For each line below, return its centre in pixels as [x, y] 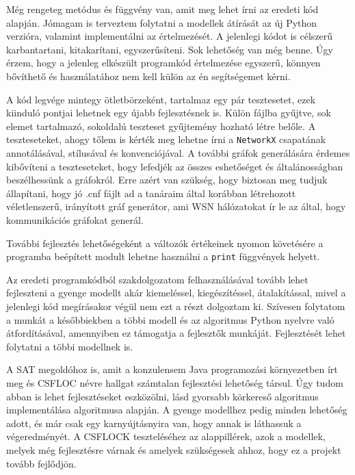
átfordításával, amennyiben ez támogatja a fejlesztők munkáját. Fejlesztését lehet [176, 333]
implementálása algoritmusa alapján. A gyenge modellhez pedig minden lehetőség [177, 410]
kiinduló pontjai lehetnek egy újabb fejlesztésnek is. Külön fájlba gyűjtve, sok [169, 113]
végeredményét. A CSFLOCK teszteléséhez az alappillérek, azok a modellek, [166, 436]
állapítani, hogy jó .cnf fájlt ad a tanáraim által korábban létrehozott [151, 193]
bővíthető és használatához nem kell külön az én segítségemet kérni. [148, 76]
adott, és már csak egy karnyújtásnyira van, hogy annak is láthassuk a [154, 423]
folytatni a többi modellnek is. [70, 346]
